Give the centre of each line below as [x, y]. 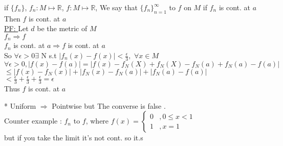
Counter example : [33, 121]
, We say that [116, 7]
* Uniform [20, 105]
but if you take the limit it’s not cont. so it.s [74, 138]
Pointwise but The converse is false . [109, 105]
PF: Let [16, 28]
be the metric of [62, 28]
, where [97, 121]
